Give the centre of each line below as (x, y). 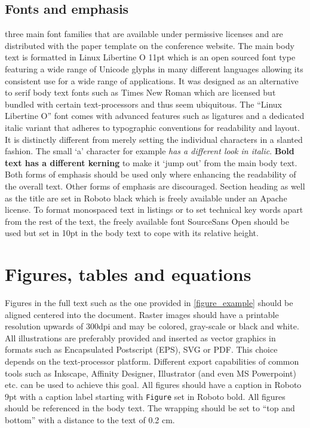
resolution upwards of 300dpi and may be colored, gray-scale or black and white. (152, 326)
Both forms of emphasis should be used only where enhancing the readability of (151, 174)
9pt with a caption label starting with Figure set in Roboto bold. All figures (145, 396)
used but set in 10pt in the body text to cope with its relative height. (132, 233)
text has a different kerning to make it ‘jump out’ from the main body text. (151, 162)
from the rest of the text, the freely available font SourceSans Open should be (147, 221)
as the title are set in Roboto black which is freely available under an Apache (146, 198)
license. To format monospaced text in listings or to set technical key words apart (154, 210)
